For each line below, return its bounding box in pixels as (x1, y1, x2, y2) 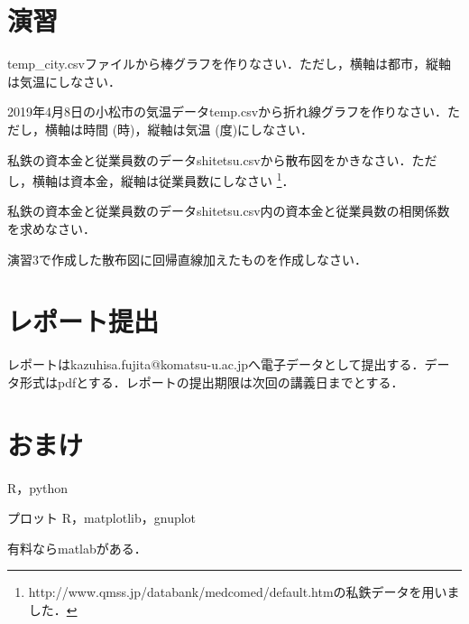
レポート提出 (7, 303, 160, 340)
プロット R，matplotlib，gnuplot (7, 508, 197, 527)
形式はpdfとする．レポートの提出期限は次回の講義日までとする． (19, 372, 404, 391)
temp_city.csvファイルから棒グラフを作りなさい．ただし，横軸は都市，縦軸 (7, 54, 452, 73)
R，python (7, 478, 69, 497)
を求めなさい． (7, 219, 96, 237)
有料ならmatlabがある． (7, 538, 147, 557)
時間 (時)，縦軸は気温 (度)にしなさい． (82, 119, 314, 138)
